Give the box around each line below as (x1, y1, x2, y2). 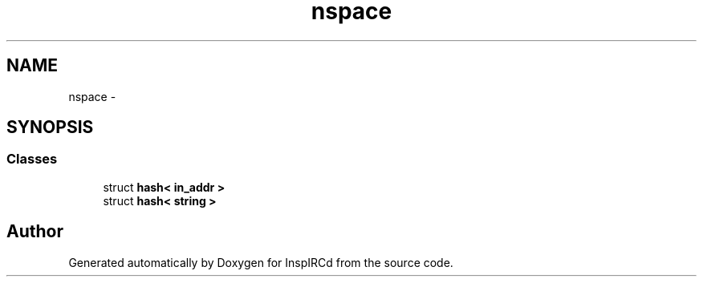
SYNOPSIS (6, 117, 94, 138)
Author (6, 221, 63, 242)
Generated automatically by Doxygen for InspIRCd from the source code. (68, 255, 453, 269)
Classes (6, 151, 58, 168)
